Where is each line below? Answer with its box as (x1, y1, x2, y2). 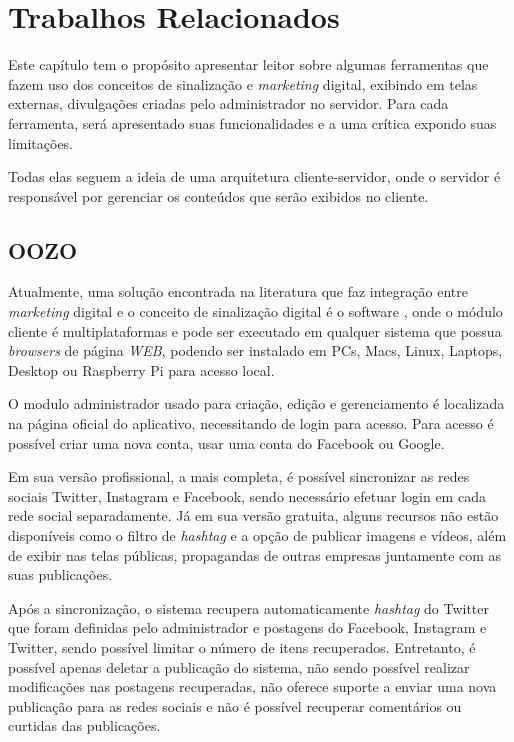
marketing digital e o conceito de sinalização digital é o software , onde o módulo (8, 301, 503, 322)
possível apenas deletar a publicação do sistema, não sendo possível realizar (8, 656, 470, 677)
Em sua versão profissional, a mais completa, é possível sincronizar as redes (8, 466, 470, 487)
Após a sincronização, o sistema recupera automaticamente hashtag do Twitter (8, 597, 490, 618)
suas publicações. (8, 564, 113, 585)
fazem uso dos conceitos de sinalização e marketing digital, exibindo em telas (8, 73, 478, 94)
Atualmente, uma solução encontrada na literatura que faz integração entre (8, 281, 468, 302)
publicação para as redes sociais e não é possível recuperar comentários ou (8, 695, 462, 716)
